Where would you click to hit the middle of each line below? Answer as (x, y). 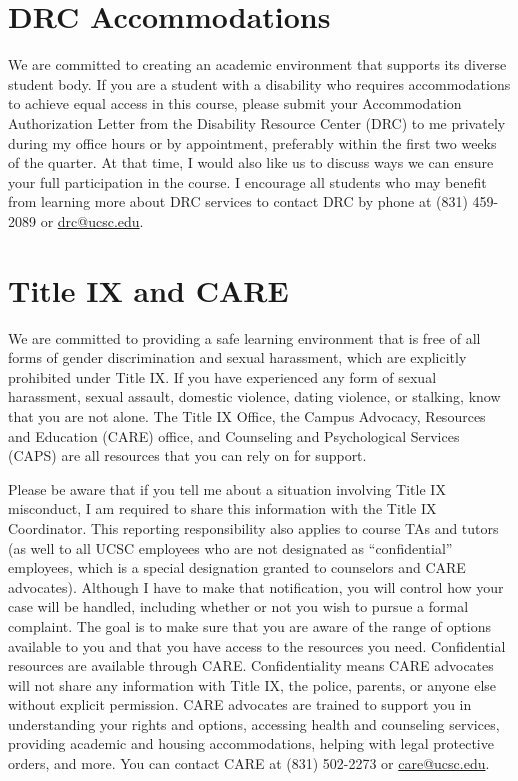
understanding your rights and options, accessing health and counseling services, (254, 723)
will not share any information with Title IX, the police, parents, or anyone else (252, 684)
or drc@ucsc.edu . (92, 220)
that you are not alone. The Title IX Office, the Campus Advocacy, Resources (247, 415)
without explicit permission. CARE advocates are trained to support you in (240, 704)
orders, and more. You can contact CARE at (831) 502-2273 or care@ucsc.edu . (249, 763)
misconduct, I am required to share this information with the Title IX (222, 508)
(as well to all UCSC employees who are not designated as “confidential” (230, 547)
